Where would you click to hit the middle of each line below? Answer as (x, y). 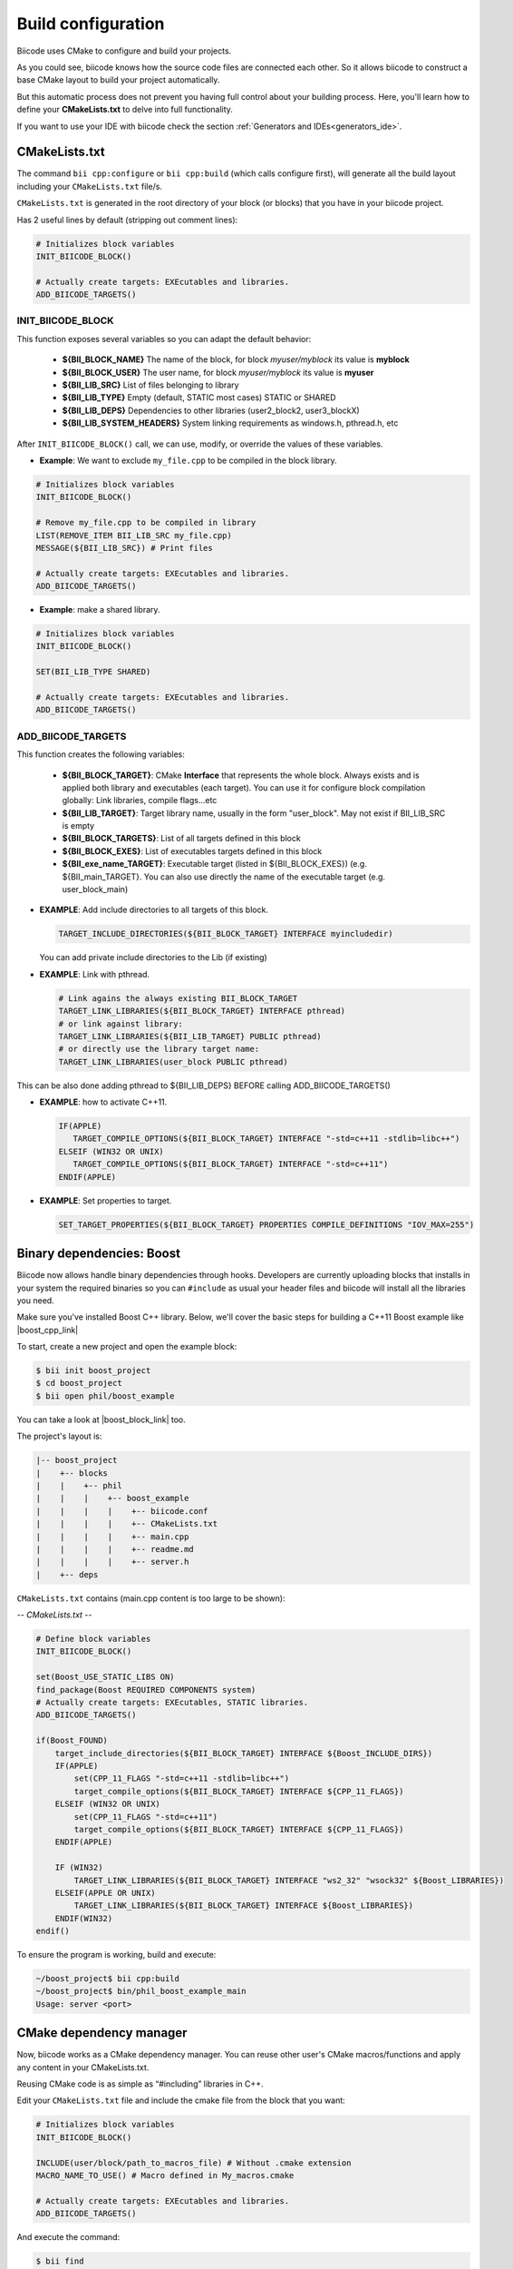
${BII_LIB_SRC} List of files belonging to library (150, 385)
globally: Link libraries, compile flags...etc (140, 801)
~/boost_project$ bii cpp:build (108, 1979)
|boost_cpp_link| (48, 1330)
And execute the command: (68, 2237)
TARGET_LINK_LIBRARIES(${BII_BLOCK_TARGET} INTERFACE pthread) (202, 1011)
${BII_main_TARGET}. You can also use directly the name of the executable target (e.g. (223, 877)
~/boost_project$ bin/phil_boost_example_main (141, 1991)
